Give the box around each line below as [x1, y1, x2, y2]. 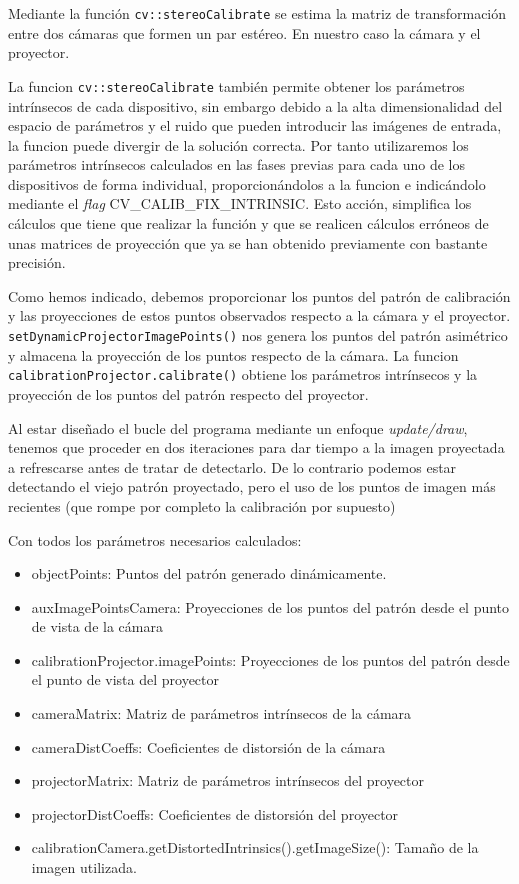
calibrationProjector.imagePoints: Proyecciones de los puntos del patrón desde [31, 649, 510, 670]
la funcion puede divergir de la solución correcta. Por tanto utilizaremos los [8, 134, 469, 155]
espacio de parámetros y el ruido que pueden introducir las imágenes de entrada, [8, 115, 502, 136]
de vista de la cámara [31, 616, 163, 637]
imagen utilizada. [31, 857, 137, 878]
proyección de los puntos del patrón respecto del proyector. [8, 383, 369, 404]
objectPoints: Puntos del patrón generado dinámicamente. [31, 563, 387, 584]
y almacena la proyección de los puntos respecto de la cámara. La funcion [8, 344, 459, 365]
